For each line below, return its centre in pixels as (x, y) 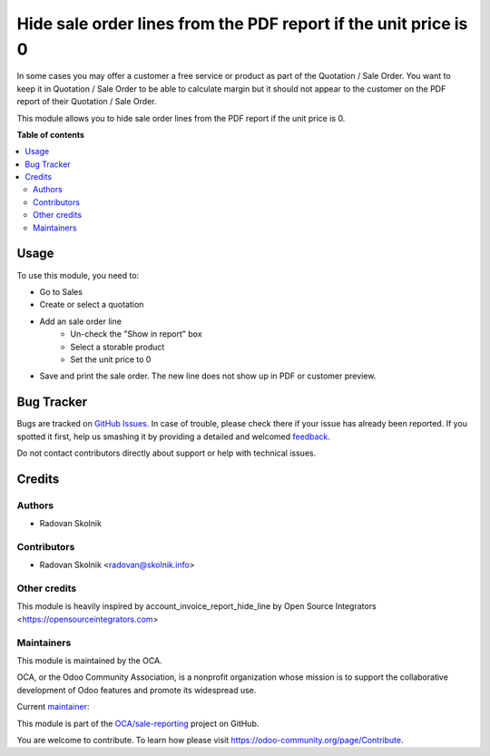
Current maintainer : (53, 707)
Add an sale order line (81, 321)
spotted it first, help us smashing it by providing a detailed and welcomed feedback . (174, 437)
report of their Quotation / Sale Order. (87, 102)
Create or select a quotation (92, 305)
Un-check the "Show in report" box (137, 334)
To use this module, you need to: (78, 275)
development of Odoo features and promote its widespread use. (137, 690)
